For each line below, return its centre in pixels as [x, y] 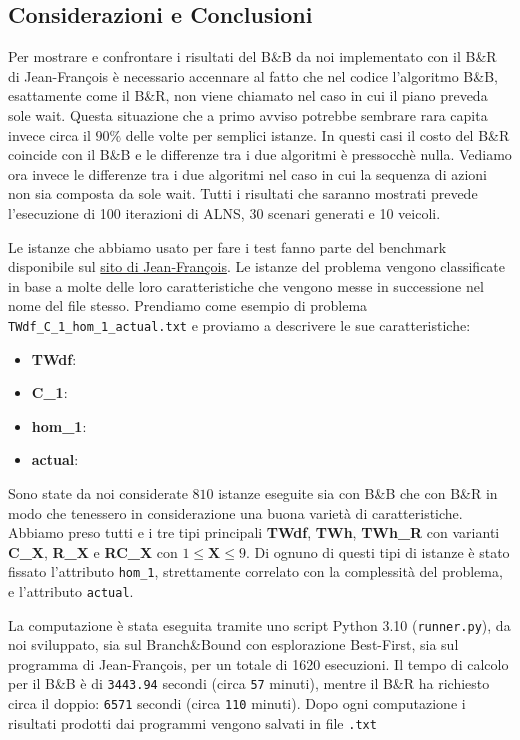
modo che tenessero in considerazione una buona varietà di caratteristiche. [235, 512]
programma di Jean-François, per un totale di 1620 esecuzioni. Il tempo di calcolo [258, 663]
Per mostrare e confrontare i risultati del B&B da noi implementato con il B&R [252, 56]
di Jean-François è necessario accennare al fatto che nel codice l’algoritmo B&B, [253, 75]
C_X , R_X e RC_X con [93, 551]
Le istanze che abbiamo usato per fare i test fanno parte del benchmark [227, 246]
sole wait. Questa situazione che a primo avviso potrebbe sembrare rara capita [248, 114]
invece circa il [49, 134]
